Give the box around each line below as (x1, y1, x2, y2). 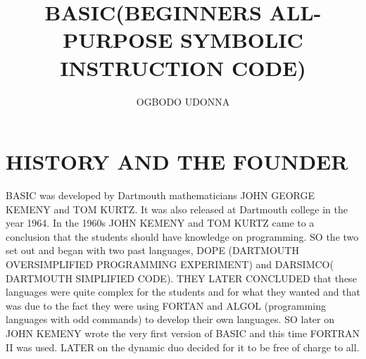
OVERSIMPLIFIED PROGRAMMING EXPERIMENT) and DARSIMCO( (6, 257, 334, 271)
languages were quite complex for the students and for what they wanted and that (6, 284, 360, 299)
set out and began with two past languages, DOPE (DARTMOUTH (6, 243, 299, 258)
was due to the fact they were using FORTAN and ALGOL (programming (6, 298, 326, 313)
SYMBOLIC (180, 25, 303, 54)
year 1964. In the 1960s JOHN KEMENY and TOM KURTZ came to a (6, 215, 315, 230)
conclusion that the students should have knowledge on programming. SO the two (6, 229, 359, 244)
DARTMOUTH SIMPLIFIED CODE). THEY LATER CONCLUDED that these (6, 270, 357, 285)
